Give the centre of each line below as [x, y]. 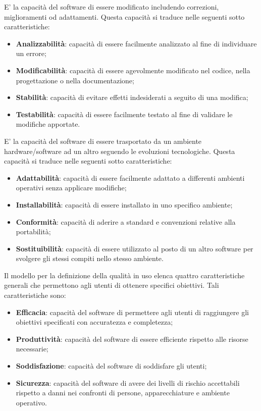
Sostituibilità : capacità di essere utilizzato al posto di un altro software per [135, 248]
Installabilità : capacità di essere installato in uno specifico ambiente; [124, 204]
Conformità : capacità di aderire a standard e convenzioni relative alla [126, 221]
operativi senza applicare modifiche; [71, 188]
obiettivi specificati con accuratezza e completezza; [94, 322]
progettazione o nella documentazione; [75, 80]
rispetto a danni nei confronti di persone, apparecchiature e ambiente [123, 393]
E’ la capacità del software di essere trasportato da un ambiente [103, 141]
